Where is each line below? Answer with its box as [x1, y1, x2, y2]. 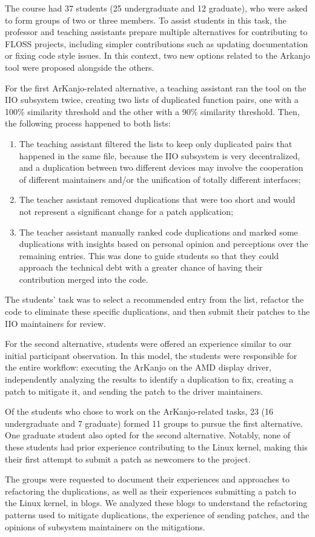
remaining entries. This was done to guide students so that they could [19, 249, 279, 262]
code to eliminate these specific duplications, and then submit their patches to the [5, 305, 310, 318]
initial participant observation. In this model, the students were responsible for [5, 349, 297, 361]
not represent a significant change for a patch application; [19, 205, 233, 217]
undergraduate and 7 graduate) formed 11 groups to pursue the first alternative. [5, 417, 303, 429]
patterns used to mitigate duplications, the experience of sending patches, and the [5, 508, 310, 521]
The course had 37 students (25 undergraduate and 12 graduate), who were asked [5, 2, 308, 14]
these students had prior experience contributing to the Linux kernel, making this [5, 441, 308, 453]
